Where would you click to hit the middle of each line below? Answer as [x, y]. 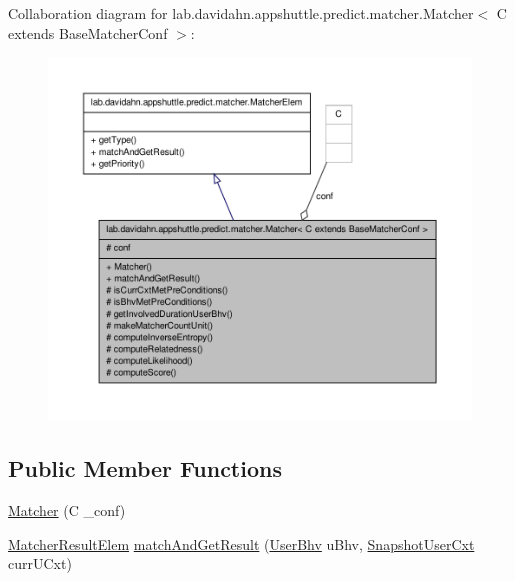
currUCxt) [40, 563]
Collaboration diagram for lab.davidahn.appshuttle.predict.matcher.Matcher [241, 13]
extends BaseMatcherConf [88, 32]
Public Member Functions [145, 468]
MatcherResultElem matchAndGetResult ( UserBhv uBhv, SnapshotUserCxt [241, 543]
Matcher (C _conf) [67, 510]
